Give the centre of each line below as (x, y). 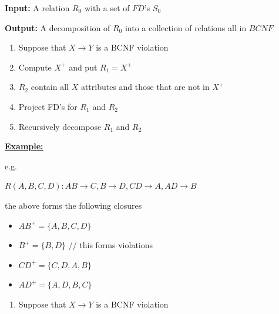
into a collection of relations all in (186, 27)
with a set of (107, 8)
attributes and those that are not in (145, 87)
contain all (50, 87)
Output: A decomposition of (58, 27)
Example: (24, 146)
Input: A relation (37, 8)
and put (83, 67)
